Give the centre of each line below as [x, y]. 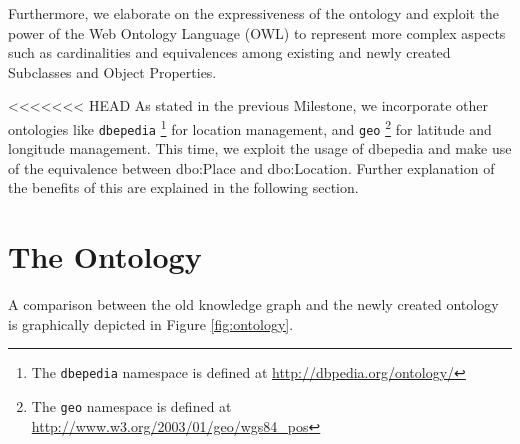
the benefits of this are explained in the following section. [183, 187]
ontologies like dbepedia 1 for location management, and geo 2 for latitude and [250, 127]
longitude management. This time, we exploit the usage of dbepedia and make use [260, 148]
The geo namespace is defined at [131, 406]
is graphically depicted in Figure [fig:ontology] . [151, 323]
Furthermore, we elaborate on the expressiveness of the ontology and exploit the [254, 13]
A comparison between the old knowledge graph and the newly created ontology [253, 304]
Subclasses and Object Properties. [112, 71]
